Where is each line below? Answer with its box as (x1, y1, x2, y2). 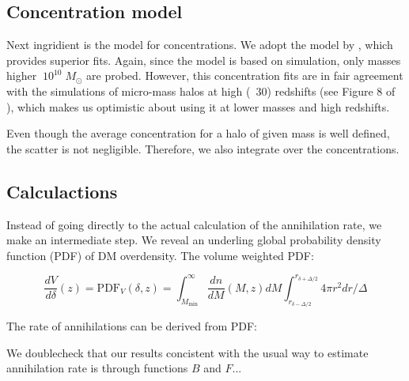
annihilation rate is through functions (6, 360, 188, 376)
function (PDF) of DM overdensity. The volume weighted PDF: (6, 247, 314, 263)
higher (6, 67, 37, 84)
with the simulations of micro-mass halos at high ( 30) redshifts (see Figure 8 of (6, 82, 396, 99)
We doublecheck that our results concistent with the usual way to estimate (6, 344, 369, 360)
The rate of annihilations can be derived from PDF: (6, 318, 257, 334)
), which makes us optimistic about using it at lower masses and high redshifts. (6, 98, 390, 115)
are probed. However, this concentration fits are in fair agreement (86, 67, 403, 84)
